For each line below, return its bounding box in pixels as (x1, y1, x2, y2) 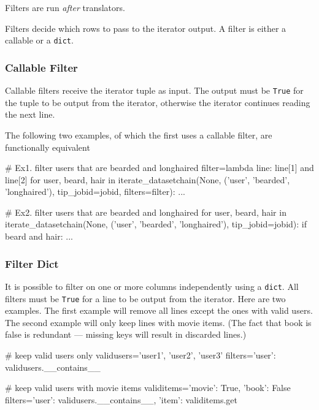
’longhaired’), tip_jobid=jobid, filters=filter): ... (5, 185, 185, 198)
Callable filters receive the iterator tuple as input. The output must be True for (5, 84, 304, 97)
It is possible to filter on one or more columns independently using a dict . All (5, 279, 299, 292)
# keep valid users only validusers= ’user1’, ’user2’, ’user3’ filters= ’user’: (5, 348, 276, 361)
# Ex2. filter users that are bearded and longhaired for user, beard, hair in (5, 205, 286, 218)
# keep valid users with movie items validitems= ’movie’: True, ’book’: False (5, 381, 291, 394)
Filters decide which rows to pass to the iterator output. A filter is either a (5, 21, 286, 34)
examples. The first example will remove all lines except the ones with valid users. (5, 304, 313, 317)
